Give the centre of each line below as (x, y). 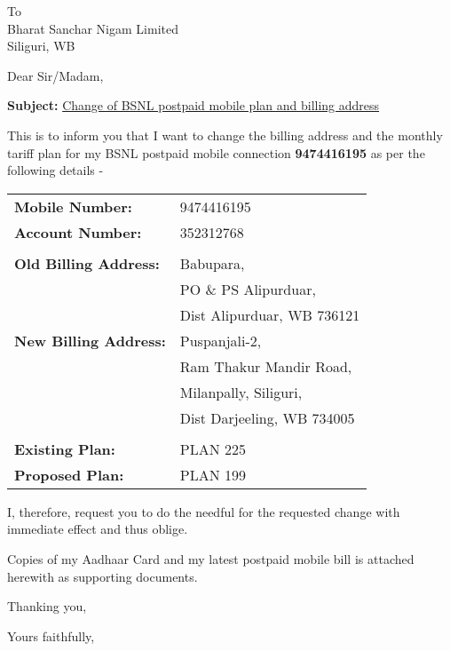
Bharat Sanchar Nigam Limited (93, 28)
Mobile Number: (73, 206)
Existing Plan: (65, 449)
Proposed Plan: (69, 474)
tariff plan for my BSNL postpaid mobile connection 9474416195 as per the (216, 152)
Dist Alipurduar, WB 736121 (270, 314)
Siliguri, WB (41, 46)
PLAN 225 (213, 449)
